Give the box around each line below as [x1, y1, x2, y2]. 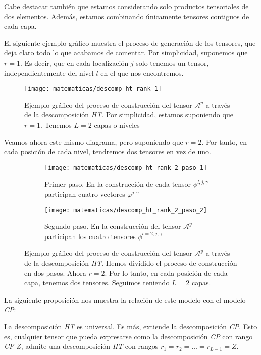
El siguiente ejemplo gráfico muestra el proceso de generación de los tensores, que [4, 37, 256, 48]
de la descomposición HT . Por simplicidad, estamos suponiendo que [24, 109, 233, 120]
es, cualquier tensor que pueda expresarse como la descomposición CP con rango [4, 331, 253, 341]
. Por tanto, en [201, 136, 247, 147]
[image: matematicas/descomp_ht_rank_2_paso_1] [44, 164, 207, 171]
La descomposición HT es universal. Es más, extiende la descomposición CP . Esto [4, 321, 257, 332]
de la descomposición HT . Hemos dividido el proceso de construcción [24, 258, 237, 268]
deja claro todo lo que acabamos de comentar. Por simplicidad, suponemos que [4, 47, 248, 58]
